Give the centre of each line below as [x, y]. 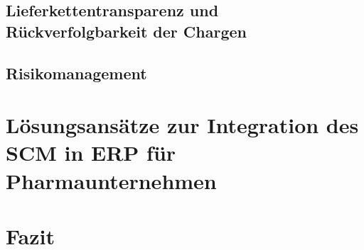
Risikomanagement [76, 73]
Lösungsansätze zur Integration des [182, 125]
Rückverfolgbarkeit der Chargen [126, 31]
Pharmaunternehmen [111, 180]
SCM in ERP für [91, 153]
